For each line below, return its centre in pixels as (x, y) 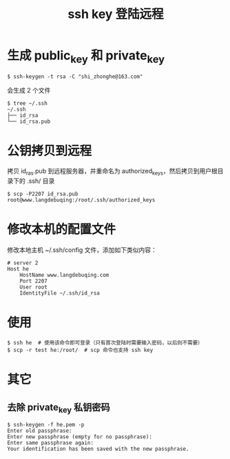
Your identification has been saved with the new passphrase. (98, 449)
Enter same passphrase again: (51, 443)
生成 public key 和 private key (86, 57)
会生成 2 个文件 (29, 90)
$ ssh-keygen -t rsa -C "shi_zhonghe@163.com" (75, 77)
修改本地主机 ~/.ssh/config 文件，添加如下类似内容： (82, 250)
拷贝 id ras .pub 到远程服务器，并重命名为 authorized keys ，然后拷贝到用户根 (113, 172)
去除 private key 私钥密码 (59, 408)
